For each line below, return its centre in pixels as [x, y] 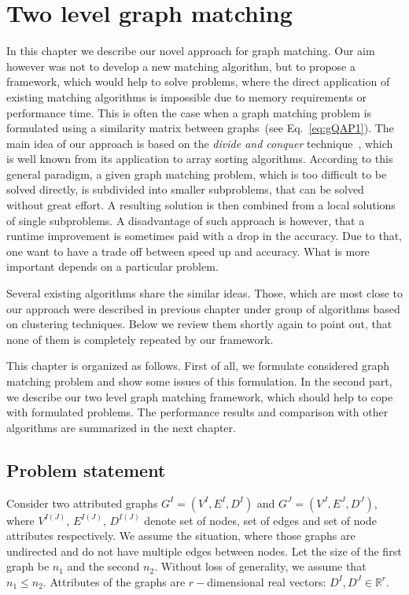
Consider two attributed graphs [82, 503]
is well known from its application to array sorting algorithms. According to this [200, 159]
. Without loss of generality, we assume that [260, 566]
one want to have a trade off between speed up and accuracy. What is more [188, 251]
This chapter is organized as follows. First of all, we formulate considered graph [198, 366]
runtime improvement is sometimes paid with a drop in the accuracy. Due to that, [204, 236]
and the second [103, 566]
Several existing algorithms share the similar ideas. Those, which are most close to [204, 293]
